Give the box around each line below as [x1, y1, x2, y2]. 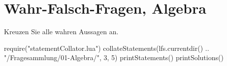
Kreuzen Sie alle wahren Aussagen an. [4, 26, 119, 37]
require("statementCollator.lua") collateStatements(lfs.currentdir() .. [4, 43, 209, 53]
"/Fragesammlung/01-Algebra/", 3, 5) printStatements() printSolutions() [4, 52, 224, 63]
